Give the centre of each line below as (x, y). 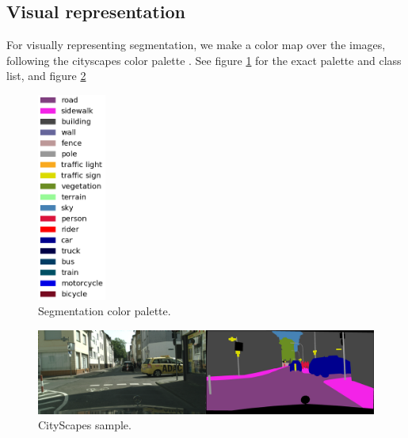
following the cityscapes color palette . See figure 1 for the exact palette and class (204, 60)
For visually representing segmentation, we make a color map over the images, (196, 45)
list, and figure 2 (46, 76)
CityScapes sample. (85, 425)
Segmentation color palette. (105, 311)
